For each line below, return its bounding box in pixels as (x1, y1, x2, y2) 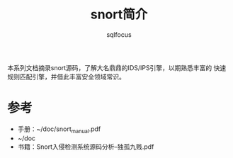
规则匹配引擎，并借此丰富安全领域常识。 (7, 72, 125, 81)
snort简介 (90, 6, 148, 23)
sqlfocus (106, 30, 132, 39)
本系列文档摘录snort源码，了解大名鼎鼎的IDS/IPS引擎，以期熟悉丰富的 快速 (7, 63, 227, 72)
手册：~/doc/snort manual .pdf (17, 125, 101, 135)
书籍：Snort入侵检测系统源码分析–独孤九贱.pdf (17, 142, 154, 151)
